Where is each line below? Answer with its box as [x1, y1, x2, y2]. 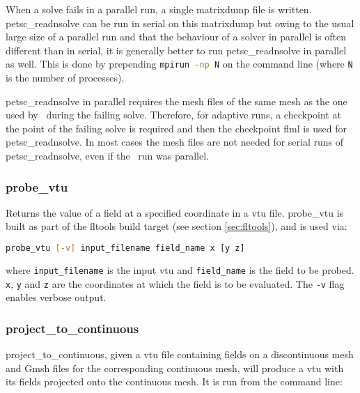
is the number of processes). [6, 70, 125, 85]
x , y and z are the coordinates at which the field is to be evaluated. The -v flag [6, 276, 345, 291]
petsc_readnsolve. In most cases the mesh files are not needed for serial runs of [6, 134, 343, 149]
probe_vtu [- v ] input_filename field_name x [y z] [6, 243, 245, 253]
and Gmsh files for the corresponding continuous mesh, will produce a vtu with [6, 360, 344, 375]
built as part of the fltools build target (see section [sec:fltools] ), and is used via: [6, 219, 347, 233]
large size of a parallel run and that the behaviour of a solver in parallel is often [6, 29, 346, 44]
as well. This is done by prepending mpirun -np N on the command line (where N [6, 56, 353, 71]
